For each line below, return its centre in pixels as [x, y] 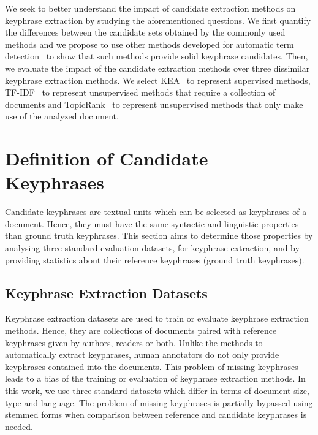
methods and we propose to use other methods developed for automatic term [150, 44]
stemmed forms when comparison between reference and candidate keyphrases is [156, 414]
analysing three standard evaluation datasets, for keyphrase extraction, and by [152, 248]
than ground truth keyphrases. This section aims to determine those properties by [159, 236]
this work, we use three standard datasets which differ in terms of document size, [157, 390]
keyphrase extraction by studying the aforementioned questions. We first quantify [158, 20]
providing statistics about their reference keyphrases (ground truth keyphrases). [155, 259]
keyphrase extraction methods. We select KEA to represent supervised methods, [158, 80]
